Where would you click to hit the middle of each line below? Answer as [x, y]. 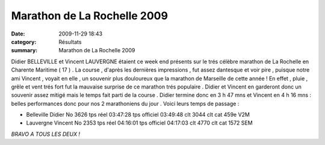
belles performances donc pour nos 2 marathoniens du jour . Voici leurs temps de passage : [125, 103]
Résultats [70, 42]
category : [24, 42]
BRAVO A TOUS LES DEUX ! [46, 134]
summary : [24, 51]
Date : [18, 34]
